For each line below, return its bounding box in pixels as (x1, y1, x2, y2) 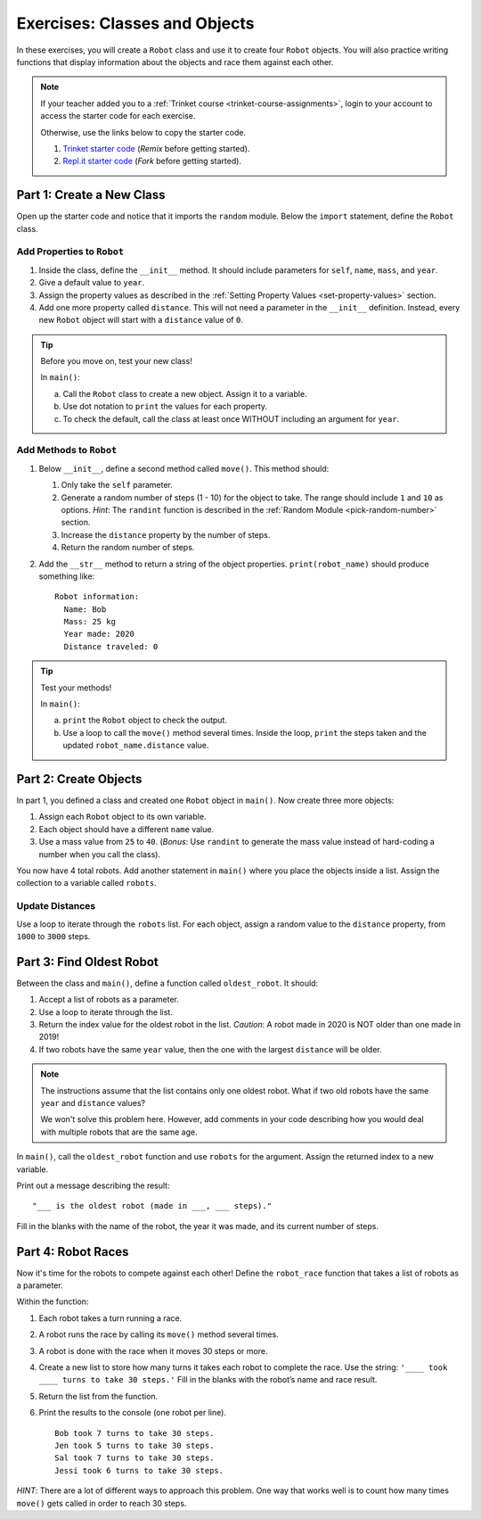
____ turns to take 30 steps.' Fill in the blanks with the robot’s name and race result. (38, 1375, 378, 1385)
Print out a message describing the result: (16, 1180, 170, 1191)
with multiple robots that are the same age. (40, 1127, 198, 1137)
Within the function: (16, 1296, 89, 1307)
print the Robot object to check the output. (62, 714, 227, 726)
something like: (38, 571, 95, 582)
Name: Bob (63, 604, 107, 615)
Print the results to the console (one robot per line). (38, 1408, 227, 1418)
